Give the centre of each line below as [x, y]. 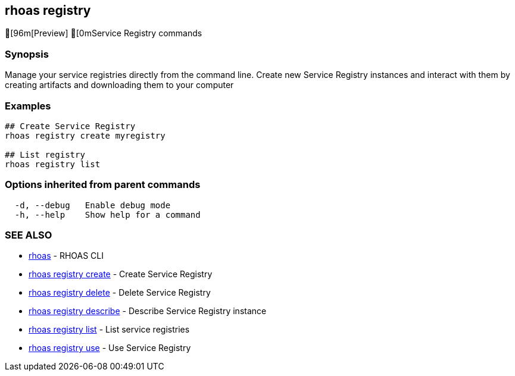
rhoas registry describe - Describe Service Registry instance [148, 311]
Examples [28, 106]
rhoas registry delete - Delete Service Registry [120, 293]
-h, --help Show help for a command [107, 214]
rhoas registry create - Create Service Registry [121, 274]
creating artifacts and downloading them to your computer [119, 85]
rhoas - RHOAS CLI [66, 256]
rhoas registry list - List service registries [109, 330]
